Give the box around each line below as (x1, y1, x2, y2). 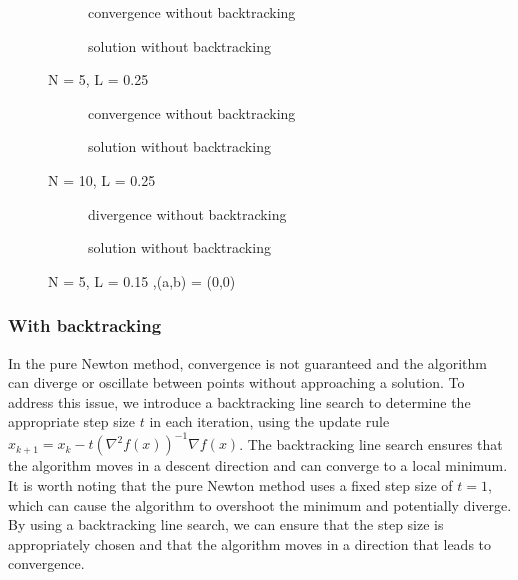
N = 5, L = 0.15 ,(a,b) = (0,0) (48, 270, 236, 291)
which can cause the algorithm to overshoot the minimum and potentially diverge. (8, 494, 512, 515)
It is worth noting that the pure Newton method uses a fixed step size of (8, 475, 453, 496)
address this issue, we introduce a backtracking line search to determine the (8, 391, 471, 412)
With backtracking (8, 313, 162, 338)
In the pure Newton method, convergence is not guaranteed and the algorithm (8, 352, 487, 373)
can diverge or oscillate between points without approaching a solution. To (8, 372, 465, 393)
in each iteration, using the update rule (149, 411, 390, 432)
